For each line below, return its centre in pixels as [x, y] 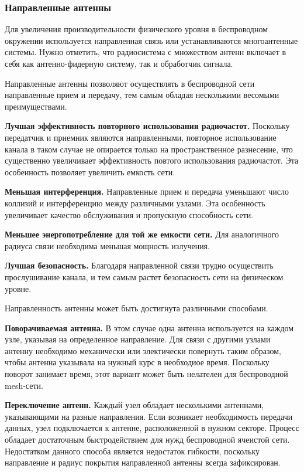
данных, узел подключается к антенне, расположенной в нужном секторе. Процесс [152, 428]
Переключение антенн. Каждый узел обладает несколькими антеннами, [134, 405]
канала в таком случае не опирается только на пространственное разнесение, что [149, 149]
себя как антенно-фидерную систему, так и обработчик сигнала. [119, 63]
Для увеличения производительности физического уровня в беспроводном [137, 29]
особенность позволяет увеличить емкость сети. [90, 172]
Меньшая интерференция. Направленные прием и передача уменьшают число [147, 191]
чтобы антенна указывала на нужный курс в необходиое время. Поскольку [137, 362]
